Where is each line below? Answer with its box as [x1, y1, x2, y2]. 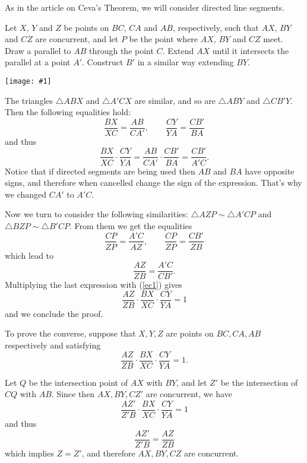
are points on [166, 327, 214, 340]
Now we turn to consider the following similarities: [5, 208, 188, 220]
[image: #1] [5, 77, 52, 85]
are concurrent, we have [145, 388, 232, 400]
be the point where [129, 33, 198, 45]
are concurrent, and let [35, 33, 119, 45]
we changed [5, 188, 46, 200]
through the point [88, 44, 154, 56]
